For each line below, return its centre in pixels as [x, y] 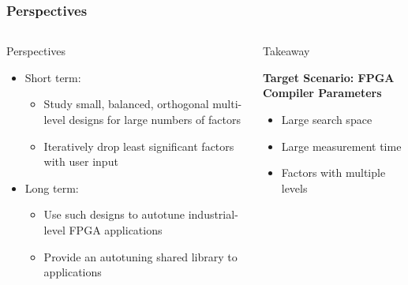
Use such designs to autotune [114, 214]
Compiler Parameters [322, 93]
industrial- [213, 214]
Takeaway [286, 51]
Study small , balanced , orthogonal [126, 104]
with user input [81, 161]
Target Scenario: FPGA [328, 77]
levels [294, 187]
